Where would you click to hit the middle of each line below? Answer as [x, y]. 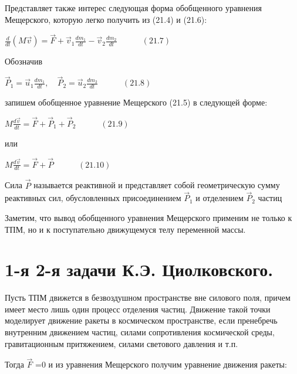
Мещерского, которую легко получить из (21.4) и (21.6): [106, 19]
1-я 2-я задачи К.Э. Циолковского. [139, 269]
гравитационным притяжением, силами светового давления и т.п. [122, 343]
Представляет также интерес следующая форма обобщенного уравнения [133, 8]
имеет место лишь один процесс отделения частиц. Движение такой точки [138, 309]
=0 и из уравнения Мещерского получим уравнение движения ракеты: [161, 364]
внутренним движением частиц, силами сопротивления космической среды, [140, 332]
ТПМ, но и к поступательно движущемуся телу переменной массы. [125, 229]
